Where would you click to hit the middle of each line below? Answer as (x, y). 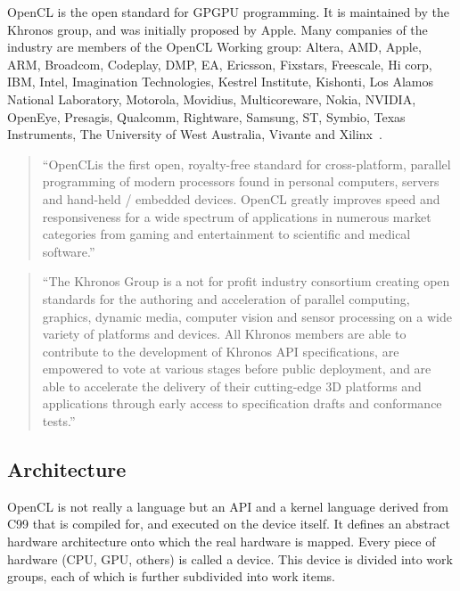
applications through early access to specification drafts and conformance (242, 403)
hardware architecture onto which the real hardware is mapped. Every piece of (222, 542)
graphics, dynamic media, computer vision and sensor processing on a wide (247, 316)
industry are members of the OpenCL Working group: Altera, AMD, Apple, (214, 47)
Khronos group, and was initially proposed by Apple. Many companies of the (218, 29)
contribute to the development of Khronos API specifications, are (221, 351)
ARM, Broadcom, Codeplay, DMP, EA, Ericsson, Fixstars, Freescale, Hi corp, (220, 64)
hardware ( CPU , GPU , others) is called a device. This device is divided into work (230, 558)
